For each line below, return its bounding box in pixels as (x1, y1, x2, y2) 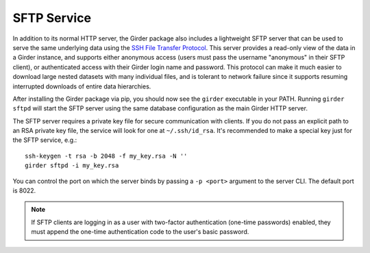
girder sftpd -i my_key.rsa (25, 162, 119, 169)
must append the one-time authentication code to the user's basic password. (31, 228, 249, 236)
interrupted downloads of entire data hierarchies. (12, 82, 151, 91)
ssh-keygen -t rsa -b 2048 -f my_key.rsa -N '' (25, 152, 188, 160)
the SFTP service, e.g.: (12, 136, 77, 144)
